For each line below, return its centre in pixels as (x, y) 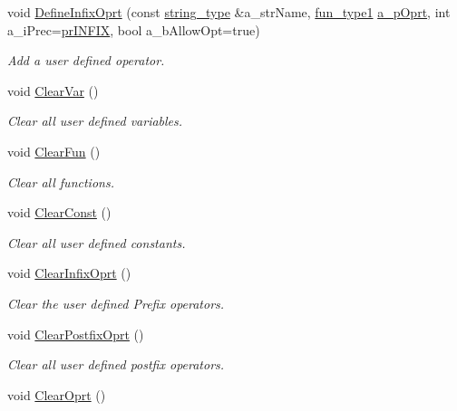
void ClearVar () (53, 90)
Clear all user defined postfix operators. (116, 364)
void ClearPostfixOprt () (76, 334)
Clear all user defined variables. (95, 121)
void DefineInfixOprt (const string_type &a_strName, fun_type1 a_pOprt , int (229, 12)
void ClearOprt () (57, 394)
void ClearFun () (54, 151)
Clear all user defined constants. (97, 242)
